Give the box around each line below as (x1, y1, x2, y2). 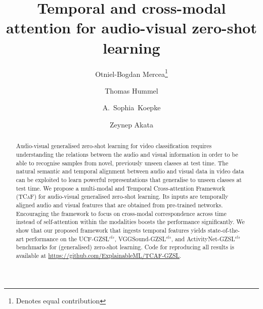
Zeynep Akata (110, 119, 153, 129)
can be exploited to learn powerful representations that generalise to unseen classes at (16, 175, 242, 184)
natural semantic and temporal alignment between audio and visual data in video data (16, 167, 244, 175)
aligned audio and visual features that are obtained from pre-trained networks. (16, 200, 223, 209)
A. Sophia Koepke (102, 102, 161, 113)
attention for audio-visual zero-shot (6, 17, 257, 38)
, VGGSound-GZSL (114, 234, 166, 243)
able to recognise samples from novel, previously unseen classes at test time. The (16, 158, 229, 167)
